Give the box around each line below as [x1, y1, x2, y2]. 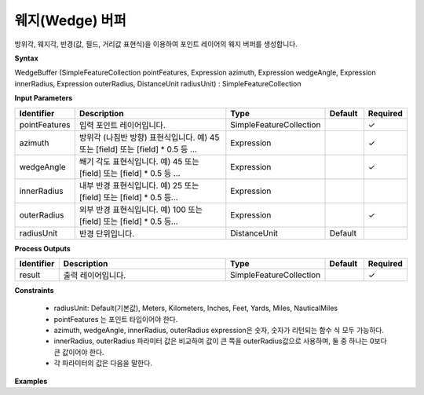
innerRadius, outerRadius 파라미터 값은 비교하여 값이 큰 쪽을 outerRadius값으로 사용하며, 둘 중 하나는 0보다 [53, 336, 388, 346]
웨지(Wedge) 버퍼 [14, 12, 127, 29]
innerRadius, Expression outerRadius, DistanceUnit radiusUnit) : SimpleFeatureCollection [14, 79, 302, 88]
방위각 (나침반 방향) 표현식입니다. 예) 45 [79, 132, 220, 143]
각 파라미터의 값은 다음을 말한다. [53, 358, 153, 368]
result [19, 269, 41, 280]
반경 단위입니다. [79, 228, 135, 239]
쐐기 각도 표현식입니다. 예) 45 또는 [79, 155, 199, 166]
